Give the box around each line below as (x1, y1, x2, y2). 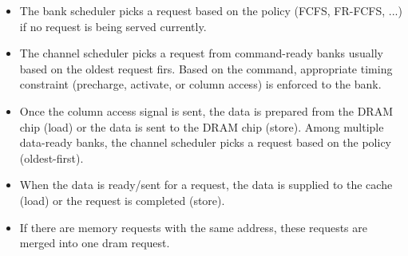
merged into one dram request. (19, 234, 170, 251)
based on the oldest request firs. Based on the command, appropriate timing (19, 60, 393, 77)
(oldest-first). (19, 149, 84, 166)
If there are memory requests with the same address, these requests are (19, 219, 367, 235)
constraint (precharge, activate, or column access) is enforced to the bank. (19, 76, 382, 93)
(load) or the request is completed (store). (19, 191, 225, 208)
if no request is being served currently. (19, 18, 207, 34)
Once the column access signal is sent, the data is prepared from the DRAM (19, 102, 393, 119)
